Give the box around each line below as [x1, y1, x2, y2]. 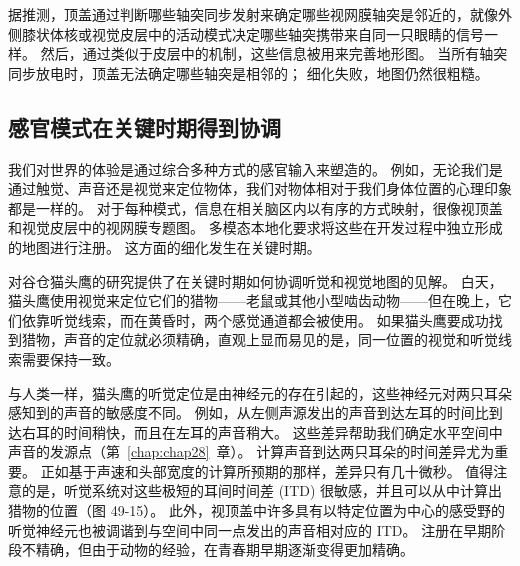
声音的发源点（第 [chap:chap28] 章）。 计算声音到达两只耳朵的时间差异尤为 [8, 441, 495, 462]
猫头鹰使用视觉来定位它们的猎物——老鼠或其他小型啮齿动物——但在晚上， [8, 290, 498, 311]
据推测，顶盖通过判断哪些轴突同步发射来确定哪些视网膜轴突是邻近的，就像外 [8, 4, 512, 24]
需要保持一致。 [21, 348, 120, 369]
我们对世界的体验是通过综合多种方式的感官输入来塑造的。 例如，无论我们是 [8, 158, 503, 179]
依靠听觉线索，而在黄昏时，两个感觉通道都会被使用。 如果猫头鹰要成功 [21, 309, 489, 330]
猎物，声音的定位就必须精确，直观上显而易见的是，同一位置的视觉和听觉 [21, 329, 498, 350]
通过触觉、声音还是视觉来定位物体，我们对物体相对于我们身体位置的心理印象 [8, 178, 512, 199]
